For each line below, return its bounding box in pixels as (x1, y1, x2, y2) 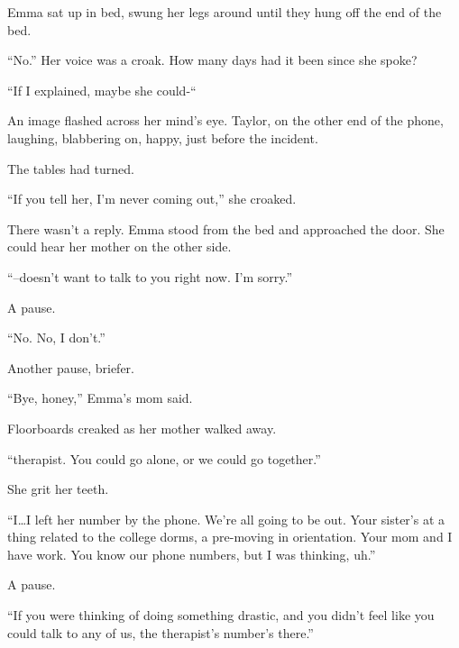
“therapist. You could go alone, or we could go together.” (7, 449, 321, 468)
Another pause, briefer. (7, 358, 134, 377)
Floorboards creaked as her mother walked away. (7, 418, 277, 437)
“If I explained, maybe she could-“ (7, 80, 197, 99)
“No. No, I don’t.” (7, 328, 106, 347)
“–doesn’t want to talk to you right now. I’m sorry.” (7, 267, 293, 286)
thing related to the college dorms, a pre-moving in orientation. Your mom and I (7, 527, 453, 546)
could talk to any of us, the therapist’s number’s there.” (7, 623, 314, 642)
